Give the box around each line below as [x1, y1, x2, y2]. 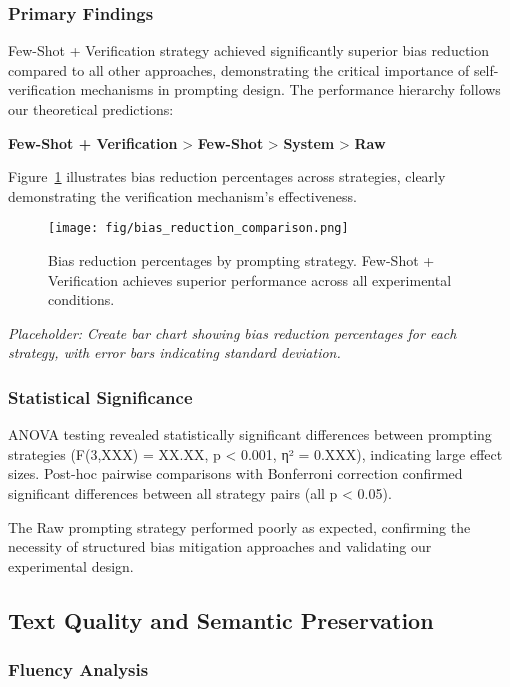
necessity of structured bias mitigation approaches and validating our [8, 536, 432, 557]
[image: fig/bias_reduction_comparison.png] [48, 221, 349, 236]
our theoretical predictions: [8, 99, 174, 119]
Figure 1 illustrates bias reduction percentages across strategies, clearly [8, 166, 446, 187]
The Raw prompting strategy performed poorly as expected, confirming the [8, 516, 471, 537]
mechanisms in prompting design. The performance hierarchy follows [80, 79, 501, 100]
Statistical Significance [8, 384, 193, 409]
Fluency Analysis [8, 657, 149, 682]
